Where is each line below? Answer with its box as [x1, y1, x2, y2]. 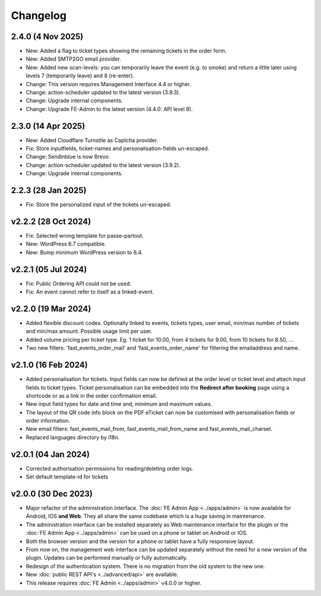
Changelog [11, 9, 67, 22]
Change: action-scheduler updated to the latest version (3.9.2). [26, 161, 181, 169]
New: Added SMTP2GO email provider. [26, 55, 121, 62]
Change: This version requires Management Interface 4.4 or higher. [26, 80, 191, 87]
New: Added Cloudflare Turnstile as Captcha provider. [26, 137, 159, 144]
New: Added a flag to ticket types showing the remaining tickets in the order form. [26, 48, 227, 55]
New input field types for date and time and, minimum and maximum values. [26, 401, 212, 408]
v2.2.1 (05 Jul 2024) [11, 264, 87, 275]
